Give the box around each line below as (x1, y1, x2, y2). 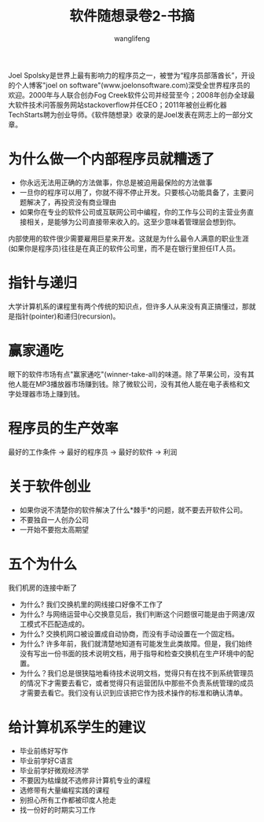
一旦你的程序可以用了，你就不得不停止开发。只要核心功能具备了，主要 (19, 187, 247, 197)
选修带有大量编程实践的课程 (19, 785, 110, 794)
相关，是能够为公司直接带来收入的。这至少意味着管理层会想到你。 (26, 217, 240, 227)
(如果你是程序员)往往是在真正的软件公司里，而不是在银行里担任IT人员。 (8, 243, 240, 252)
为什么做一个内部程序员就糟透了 (8, 150, 215, 168)
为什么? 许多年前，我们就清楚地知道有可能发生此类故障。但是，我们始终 (19, 639, 253, 648)
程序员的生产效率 (8, 419, 119, 437)
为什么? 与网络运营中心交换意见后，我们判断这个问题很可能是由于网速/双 (19, 609, 255, 618)
